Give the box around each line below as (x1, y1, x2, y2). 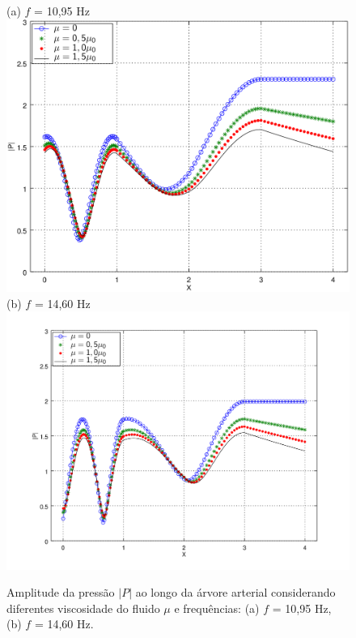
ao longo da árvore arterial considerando (135, 584, 336, 601)
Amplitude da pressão (6, 584, 115, 601)
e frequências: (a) (174, 599, 260, 616)
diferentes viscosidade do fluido (6, 599, 160, 616)
